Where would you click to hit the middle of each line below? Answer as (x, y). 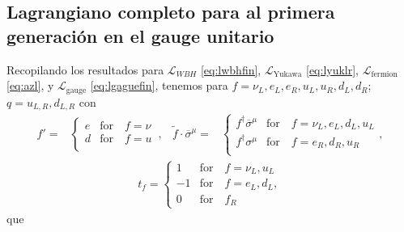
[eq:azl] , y (30, 85)
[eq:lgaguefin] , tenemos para (159, 85)
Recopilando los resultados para (85, 69)
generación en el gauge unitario (140, 35)
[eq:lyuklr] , (332, 69)
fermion (384, 75)
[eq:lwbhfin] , (231, 69)
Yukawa (287, 75)
